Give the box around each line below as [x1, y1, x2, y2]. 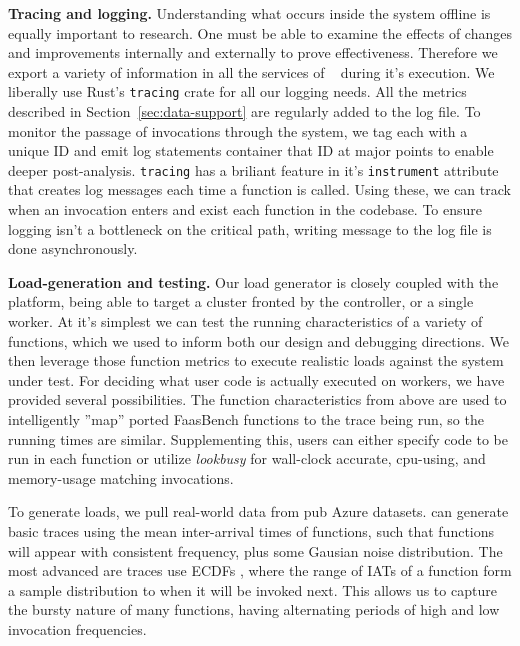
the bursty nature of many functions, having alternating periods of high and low [8, 599, 500, 620]
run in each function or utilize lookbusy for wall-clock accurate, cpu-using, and [8, 448, 486, 469]
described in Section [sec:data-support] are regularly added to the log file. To [8, 101, 481, 122]
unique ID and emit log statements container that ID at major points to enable [8, 140, 494, 161]
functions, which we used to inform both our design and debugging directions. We [8, 330, 509, 351]
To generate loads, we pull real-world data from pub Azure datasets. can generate [8, 501, 509, 522]
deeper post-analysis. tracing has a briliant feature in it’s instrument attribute [8, 159, 499, 180]
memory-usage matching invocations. [8, 467, 234, 488]
